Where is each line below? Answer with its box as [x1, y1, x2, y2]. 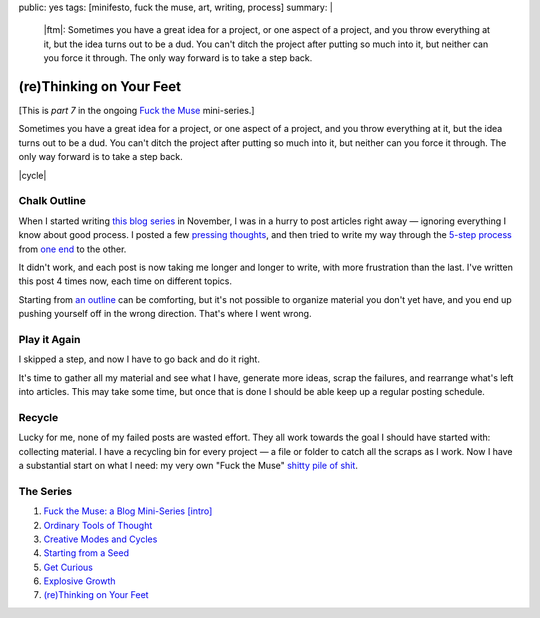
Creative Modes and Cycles [43, 533, 158, 545]
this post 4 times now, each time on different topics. [18, 275, 233, 287]
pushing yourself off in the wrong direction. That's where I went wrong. [18, 308, 312, 320]
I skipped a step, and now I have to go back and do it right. [18, 353, 260, 365]
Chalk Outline [18, 194, 87, 208]
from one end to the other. [18, 243, 127, 255]
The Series [18, 484, 73, 498]
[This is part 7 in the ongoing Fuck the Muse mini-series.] [18, 105, 255, 117]
